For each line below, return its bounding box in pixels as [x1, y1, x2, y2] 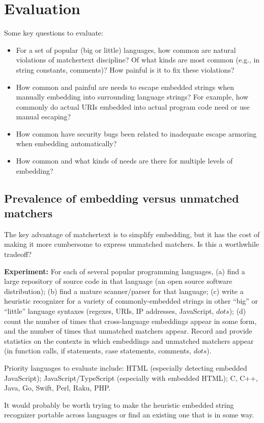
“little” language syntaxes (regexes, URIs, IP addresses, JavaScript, [4, 306, 214, 316]
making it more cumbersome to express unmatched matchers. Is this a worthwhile [4, 239, 259, 249]
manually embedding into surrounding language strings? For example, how [16, 91, 249, 102]
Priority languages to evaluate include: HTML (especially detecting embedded [4, 362, 247, 373]
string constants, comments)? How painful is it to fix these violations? [16, 64, 234, 75]
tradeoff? [4, 249, 32, 259]
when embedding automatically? [16, 138, 117, 149]
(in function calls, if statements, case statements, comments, [4, 345, 191, 356]
